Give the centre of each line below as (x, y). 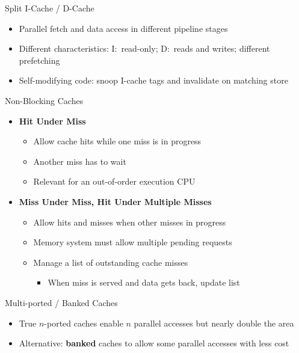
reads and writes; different (222, 48)
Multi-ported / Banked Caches (61, 302)
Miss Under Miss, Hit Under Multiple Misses (115, 201)
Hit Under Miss (52, 121)
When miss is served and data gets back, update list (144, 282)
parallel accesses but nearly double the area (214, 323)
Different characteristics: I (67, 48)
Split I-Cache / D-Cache (50, 8)
